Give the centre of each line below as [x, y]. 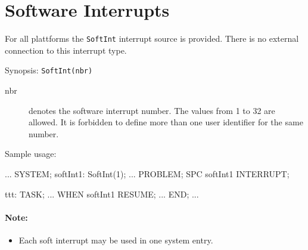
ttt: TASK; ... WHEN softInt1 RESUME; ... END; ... [102, 194]
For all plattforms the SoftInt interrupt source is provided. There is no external [152, 38]
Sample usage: [31, 154]
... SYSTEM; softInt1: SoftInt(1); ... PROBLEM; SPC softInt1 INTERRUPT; [147, 174]
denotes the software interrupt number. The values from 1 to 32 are [152, 110]
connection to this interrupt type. [66, 50]
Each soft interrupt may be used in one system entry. [116, 240]
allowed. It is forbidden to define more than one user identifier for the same [166, 122]
